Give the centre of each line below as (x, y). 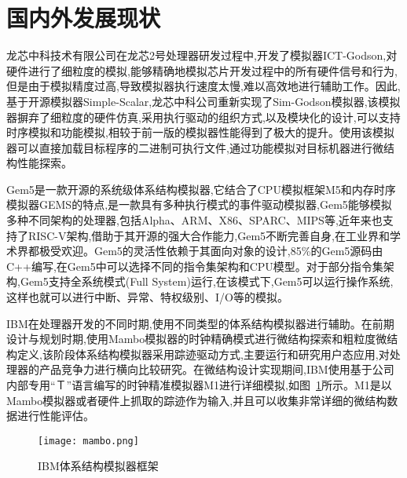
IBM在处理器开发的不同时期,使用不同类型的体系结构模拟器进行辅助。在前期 (200, 323)
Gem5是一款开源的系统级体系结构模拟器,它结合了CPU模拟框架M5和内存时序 (201, 189)
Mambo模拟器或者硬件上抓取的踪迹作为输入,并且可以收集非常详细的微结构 (197, 400)
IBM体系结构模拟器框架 (98, 466)
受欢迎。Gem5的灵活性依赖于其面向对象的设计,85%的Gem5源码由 (216, 251)
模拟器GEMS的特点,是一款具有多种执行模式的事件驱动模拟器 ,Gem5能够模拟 (199, 204)
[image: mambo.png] (88, 441)
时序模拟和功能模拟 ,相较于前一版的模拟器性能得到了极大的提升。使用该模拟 (200, 132)
